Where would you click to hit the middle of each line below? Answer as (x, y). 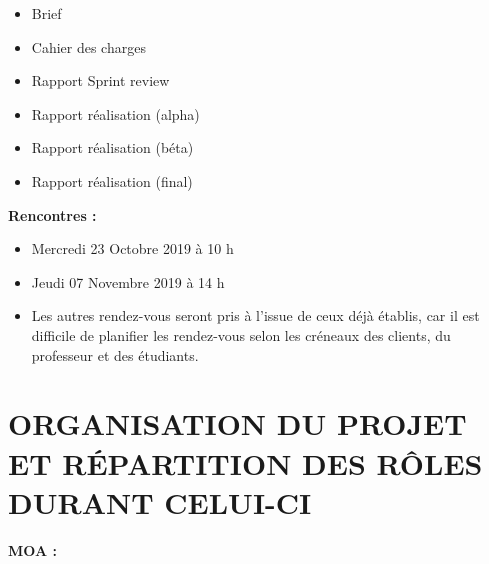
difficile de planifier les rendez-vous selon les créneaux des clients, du (241, 334)
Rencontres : (52, 214)
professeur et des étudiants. (115, 354)
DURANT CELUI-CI (160, 501)
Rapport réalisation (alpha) (115, 113)
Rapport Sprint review (100, 80)
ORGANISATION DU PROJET (237, 423)
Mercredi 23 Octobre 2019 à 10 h (132, 248)
